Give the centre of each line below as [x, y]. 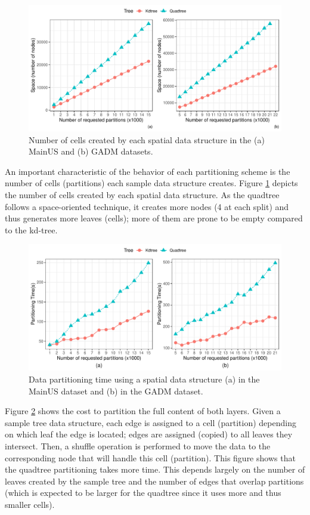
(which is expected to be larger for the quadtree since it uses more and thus [143, 493]
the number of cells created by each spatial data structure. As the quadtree [142, 194]
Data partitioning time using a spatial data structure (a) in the [144, 379]
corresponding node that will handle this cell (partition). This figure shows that [150, 457]
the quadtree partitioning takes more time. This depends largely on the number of [155, 469]
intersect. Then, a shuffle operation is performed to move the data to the [138, 445]
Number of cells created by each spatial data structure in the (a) [147, 139]
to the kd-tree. [31, 229]
